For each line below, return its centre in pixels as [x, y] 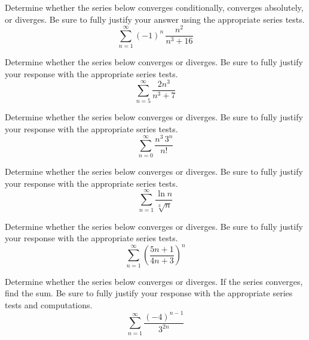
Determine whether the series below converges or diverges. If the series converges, [154, 281]
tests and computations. [49, 304]
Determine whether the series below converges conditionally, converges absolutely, [154, 7]
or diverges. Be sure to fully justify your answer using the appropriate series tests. [155, 19]
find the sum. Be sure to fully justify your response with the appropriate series [149, 293]
